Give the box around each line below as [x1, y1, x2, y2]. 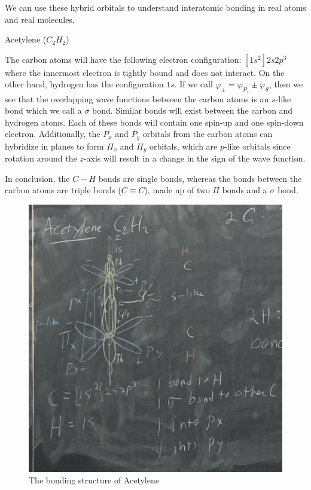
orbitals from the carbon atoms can [142, 127, 273, 140]
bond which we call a [5, 104, 82, 117]
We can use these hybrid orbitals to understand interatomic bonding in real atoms [5, 1, 306, 13]
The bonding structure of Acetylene [29, 474, 159, 486]
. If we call [174, 78, 213, 90]
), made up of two [144, 184, 210, 196]
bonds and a [222, 184, 267, 196]
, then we [269, 78, 303, 90]
